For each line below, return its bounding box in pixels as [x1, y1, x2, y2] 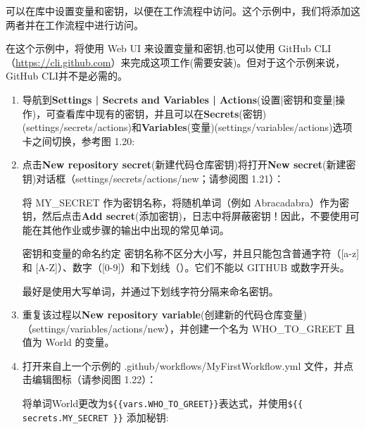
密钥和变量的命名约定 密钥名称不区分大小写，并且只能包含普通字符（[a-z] [22, 246, 360, 261]
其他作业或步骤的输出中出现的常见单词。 [42, 222, 229, 237]
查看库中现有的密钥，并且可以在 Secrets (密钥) [56, 106, 267, 120]
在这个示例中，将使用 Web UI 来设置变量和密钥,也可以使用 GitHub [6, 41, 311, 56]
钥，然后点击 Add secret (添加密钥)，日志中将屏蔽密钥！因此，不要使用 [22, 209, 350, 223]
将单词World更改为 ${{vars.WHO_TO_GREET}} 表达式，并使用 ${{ [22, 396, 303, 411]
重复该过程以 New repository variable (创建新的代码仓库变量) [22, 307, 307, 322]
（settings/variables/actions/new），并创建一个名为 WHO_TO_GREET [22, 321, 342, 335]
